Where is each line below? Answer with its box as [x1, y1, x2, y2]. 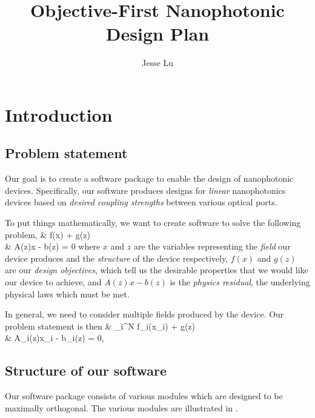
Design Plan [105, 21, 210, 46]
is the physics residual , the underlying [170, 276, 310, 288]
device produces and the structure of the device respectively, [5, 251, 228, 264]
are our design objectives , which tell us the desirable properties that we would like [5, 264, 308, 276]
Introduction [5, 102, 113, 127]
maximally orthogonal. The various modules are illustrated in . [5, 401, 238, 414]
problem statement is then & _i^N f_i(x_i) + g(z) [5, 319, 196, 332]
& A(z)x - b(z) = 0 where [5, 240, 101, 253]
